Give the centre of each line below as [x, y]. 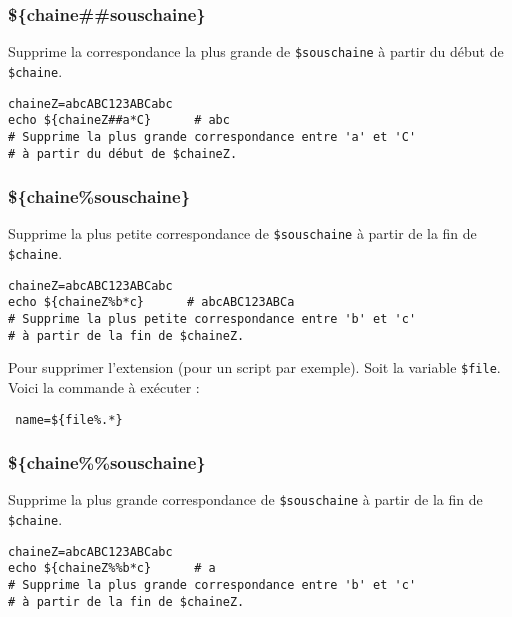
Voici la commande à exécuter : [104, 386]
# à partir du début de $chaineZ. [123, 153]
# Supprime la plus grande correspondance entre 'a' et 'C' [212, 136]
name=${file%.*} [69, 419]
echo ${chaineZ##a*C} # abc [119, 120]
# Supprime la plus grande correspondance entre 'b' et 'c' [212, 585]
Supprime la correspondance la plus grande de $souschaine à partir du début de [256, 51]
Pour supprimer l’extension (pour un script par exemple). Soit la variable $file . [254, 367]
